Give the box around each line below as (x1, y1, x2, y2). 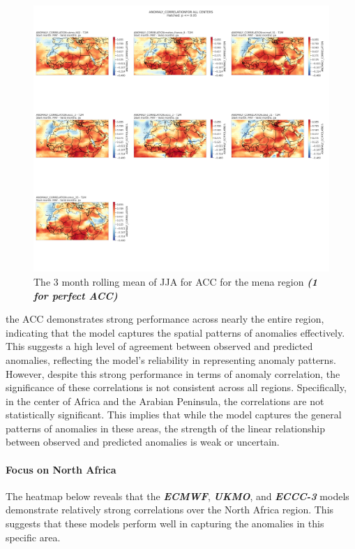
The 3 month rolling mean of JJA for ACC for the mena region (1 (33, 274, 318, 288)
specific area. (6, 529, 61, 544)
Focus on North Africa (6, 462, 116, 476)
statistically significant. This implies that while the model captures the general (6, 407, 342, 422)
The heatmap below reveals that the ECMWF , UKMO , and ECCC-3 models (6, 488, 349, 503)
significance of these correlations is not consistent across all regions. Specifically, (6, 380, 347, 395)
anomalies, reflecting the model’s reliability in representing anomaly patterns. (6, 352, 336, 367)
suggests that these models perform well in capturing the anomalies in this (6, 516, 324, 531)
